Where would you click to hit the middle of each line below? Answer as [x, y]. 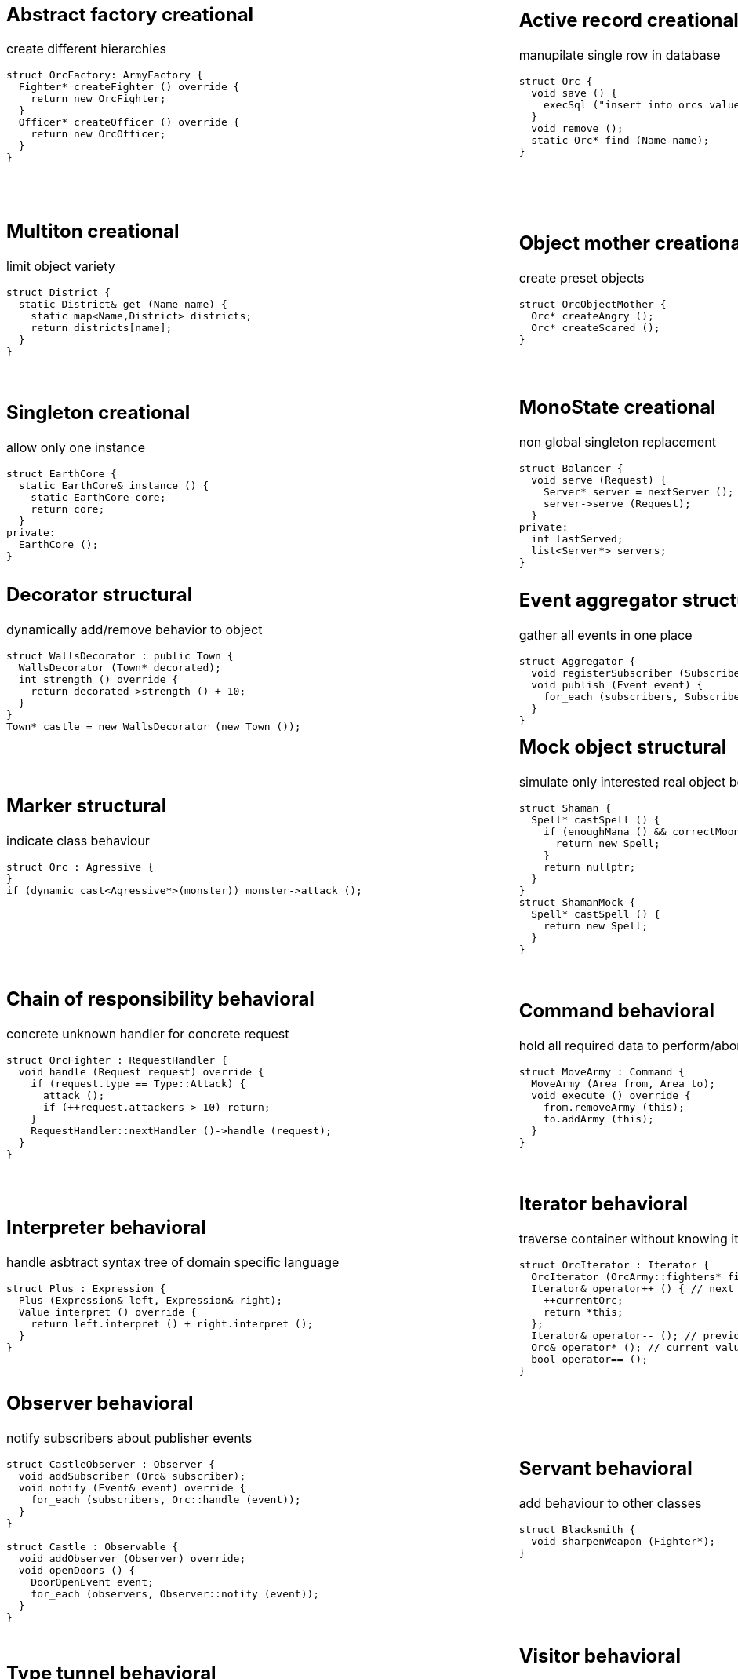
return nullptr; [589, 867]
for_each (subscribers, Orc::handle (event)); [166, 1500]
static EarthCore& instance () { [114, 486]
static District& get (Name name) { [123, 304]
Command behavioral [616, 1011]
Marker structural [87, 805]
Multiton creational [93, 231]
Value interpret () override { [107, 1312]
